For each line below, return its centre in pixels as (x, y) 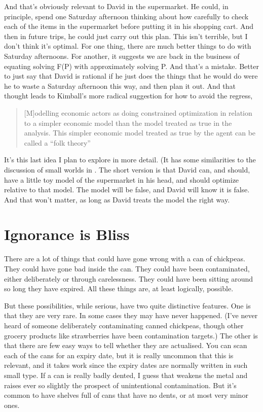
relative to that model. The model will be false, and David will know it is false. (127, 190)
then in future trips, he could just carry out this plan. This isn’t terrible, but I (126, 36)
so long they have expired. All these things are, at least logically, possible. (119, 288)
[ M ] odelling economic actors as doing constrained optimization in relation (138, 112)
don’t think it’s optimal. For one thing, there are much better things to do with (128, 46)
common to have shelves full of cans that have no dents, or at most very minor (126, 395)
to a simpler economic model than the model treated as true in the (128, 123)
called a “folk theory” (57, 142)
